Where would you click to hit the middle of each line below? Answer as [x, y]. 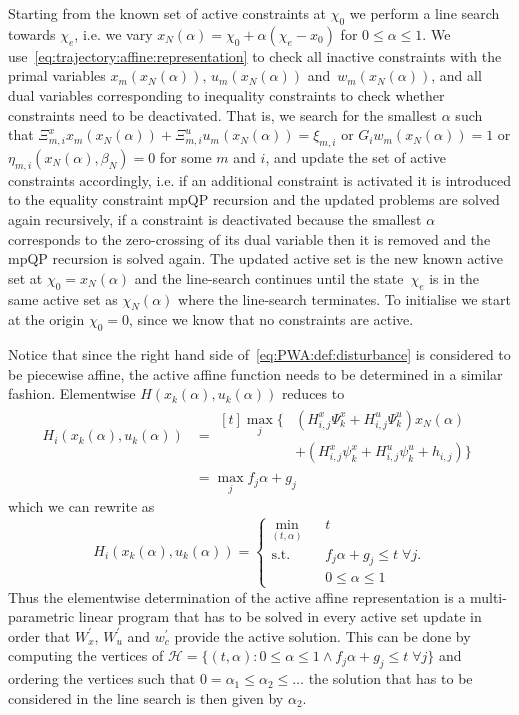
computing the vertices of [86, 655]
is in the [454, 277]
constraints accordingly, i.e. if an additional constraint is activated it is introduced [260, 179]
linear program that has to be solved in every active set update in [280, 616]
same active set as [63, 298]
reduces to [313, 393]
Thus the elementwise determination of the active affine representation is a [237, 596]
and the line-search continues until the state [269, 277]
